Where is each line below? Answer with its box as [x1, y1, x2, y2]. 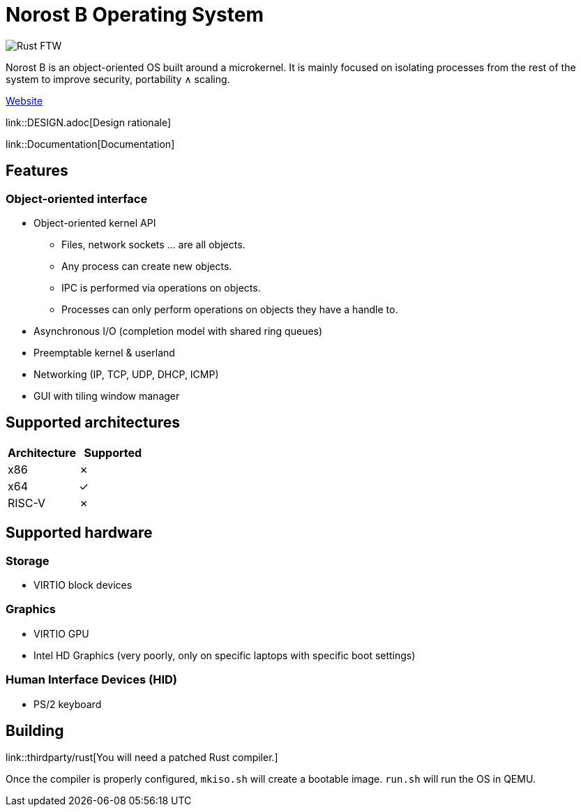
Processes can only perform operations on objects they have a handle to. [61, 303, 398, 315]
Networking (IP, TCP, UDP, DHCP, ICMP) [33, 368, 219, 380]
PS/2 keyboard [33, 698, 102, 710]
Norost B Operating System [6, 3, 264, 27]
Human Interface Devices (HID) [6, 672, 178, 687]
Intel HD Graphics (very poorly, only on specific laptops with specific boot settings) [33, 649, 416, 661]
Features [6, 162, 68, 180]
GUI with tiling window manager [33, 389, 180, 402]
